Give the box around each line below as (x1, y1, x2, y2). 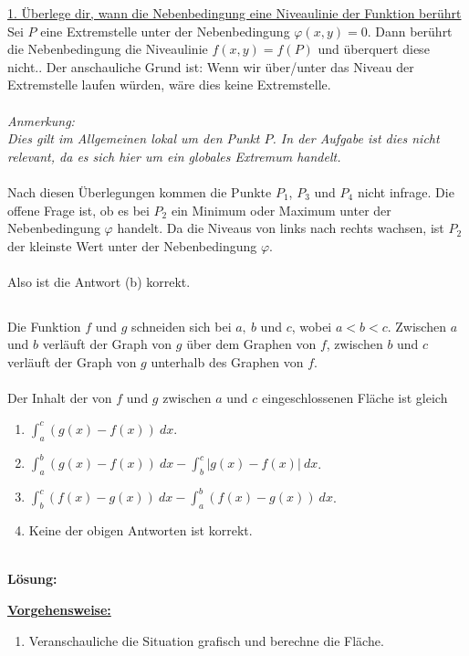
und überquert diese (318, 39, 430, 58)
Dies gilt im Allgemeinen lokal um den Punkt (7, 129, 260, 148)
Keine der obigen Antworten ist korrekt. (28, 521, 253, 540)
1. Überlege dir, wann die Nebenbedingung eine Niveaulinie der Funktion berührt (7, 4, 462, 22)
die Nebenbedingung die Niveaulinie (7, 39, 208, 58)
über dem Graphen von (186, 334, 317, 354)
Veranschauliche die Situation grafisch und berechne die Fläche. (28, 630, 384, 650)
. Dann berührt (367, 21, 453, 40)
